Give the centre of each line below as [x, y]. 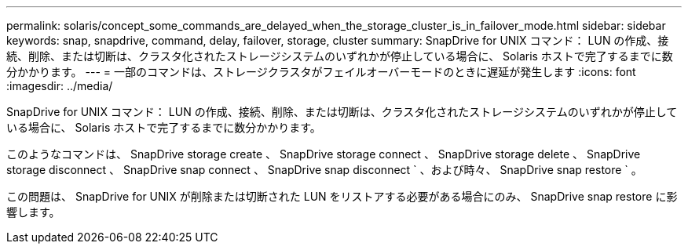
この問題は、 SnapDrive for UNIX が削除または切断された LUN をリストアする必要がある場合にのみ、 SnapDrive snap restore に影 [342, 196]
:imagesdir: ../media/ [60, 86]
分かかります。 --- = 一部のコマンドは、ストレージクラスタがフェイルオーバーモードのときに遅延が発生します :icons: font [321, 72]
